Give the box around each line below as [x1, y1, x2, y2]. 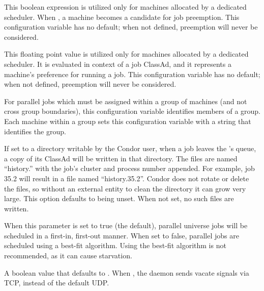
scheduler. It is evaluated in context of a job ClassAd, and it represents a [4, 58, 231, 69]
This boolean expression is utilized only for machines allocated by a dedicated [4, 2, 247, 12]
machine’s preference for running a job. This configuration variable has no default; [4, 68, 260, 79]
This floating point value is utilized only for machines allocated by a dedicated [4, 48, 249, 59]
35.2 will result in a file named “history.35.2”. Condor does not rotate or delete [4, 173, 249, 183]
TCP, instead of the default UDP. [4, 277, 109, 288]
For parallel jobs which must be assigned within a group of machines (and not [4, 95, 247, 106]
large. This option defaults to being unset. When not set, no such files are [4, 193, 234, 204]
